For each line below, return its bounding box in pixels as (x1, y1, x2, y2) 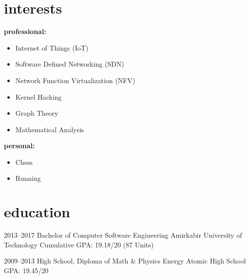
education (4, 202, 70, 222)
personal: (4, 140, 35, 151)
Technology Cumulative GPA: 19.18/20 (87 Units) (4, 239, 154, 249)
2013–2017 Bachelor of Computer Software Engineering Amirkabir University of (4, 230, 242, 240)
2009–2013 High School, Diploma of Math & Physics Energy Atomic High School (4, 256, 246, 266)
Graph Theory (15, 108, 58, 118)
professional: (4, 26, 46, 36)
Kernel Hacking (15, 91, 62, 102)
